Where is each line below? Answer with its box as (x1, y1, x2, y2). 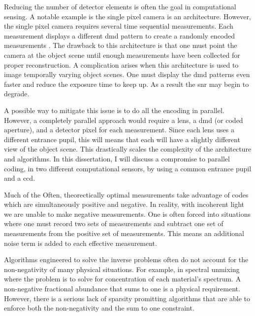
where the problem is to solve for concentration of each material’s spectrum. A (4, 274, 241, 284)
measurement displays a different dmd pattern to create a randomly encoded (4, 30, 235, 40)
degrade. (4, 88, 30, 99)
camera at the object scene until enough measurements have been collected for (4, 49, 240, 60)
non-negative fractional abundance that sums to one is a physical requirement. (4, 283, 240, 294)
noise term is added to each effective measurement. (4, 237, 157, 248)
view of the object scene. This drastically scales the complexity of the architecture (4, 144, 252, 154)
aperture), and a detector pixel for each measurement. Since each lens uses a (4, 124, 234, 135)
